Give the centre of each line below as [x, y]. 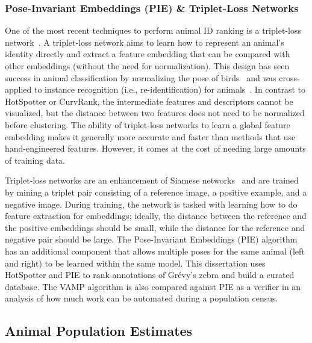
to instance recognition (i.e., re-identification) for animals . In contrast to [170, 89]
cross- [289, 77]
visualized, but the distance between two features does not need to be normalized [155, 113]
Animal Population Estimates [99, 331]
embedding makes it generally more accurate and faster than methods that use [150, 136]
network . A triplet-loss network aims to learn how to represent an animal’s [145, 42]
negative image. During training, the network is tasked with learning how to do [151, 204]
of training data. [35, 160]
